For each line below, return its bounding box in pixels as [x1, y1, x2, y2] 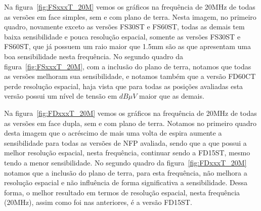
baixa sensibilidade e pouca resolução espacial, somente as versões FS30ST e [4, 31, 241, 41]
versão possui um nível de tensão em [4, 91, 117, 101]
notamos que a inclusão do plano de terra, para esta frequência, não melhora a [4, 167, 247, 178]
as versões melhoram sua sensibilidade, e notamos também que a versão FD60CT [4, 71, 256, 81]
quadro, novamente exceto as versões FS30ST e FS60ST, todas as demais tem [4, 21, 245, 32]
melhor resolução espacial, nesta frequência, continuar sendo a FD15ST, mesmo [4, 147, 250, 158]
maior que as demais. [139, 91, 204, 101]
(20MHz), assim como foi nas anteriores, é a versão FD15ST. [4, 197, 192, 207]
